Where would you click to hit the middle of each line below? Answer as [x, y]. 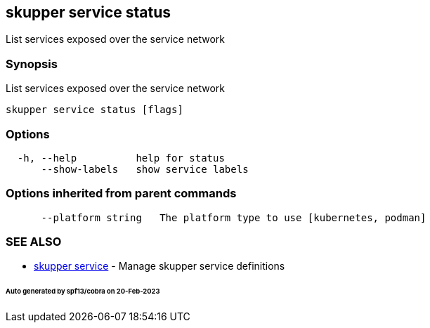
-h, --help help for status [121, 158]
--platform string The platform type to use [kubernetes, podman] [234, 217]
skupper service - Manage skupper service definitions [159, 266]
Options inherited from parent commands [121, 193]
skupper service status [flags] [95, 110]
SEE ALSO [34, 242]
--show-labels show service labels [145, 169]
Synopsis [32, 64]
